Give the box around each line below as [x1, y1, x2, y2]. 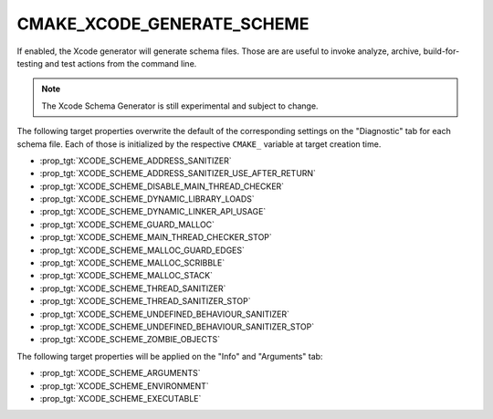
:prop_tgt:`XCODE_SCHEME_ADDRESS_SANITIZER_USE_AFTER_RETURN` [39, 168, 317, 179]
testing [16, 58, 43, 68]
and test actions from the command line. [44, 58, 197, 68]
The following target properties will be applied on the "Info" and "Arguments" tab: [16, 351, 323, 361]
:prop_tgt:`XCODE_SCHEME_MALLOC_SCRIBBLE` [39, 257, 226, 268]
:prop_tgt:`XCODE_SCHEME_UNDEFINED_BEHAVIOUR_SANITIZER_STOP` [39, 320, 315, 332]
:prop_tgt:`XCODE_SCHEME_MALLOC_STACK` [39, 270, 214, 281]
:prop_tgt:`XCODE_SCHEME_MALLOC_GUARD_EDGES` [39, 245, 246, 256]
